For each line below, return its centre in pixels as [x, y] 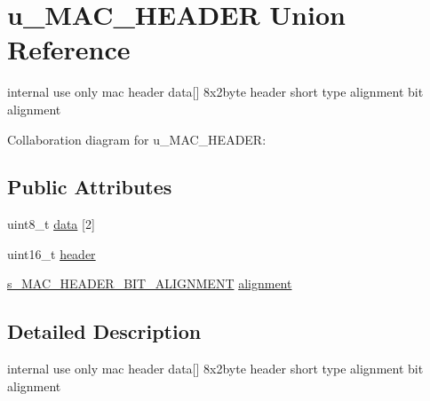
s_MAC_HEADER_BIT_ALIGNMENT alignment [150, 283]
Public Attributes [90, 187]
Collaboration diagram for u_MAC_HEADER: [137, 139]
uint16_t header [52, 253]
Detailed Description [104, 331]
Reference [69, 49]
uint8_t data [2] [51, 224]
